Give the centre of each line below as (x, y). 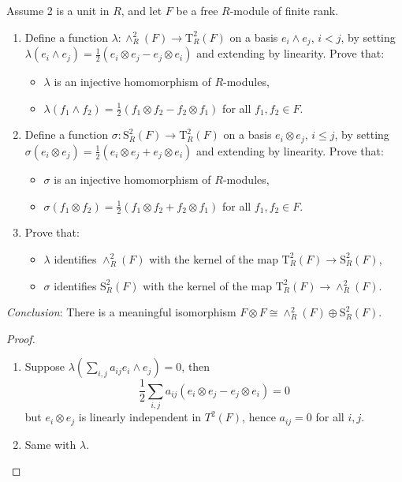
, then (196, 366)
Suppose (45, 366)
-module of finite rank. (284, 10)
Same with (50, 444)
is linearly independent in (140, 417)
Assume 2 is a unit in (58, 10)
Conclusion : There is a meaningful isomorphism (121, 312)
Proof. (21, 338)
